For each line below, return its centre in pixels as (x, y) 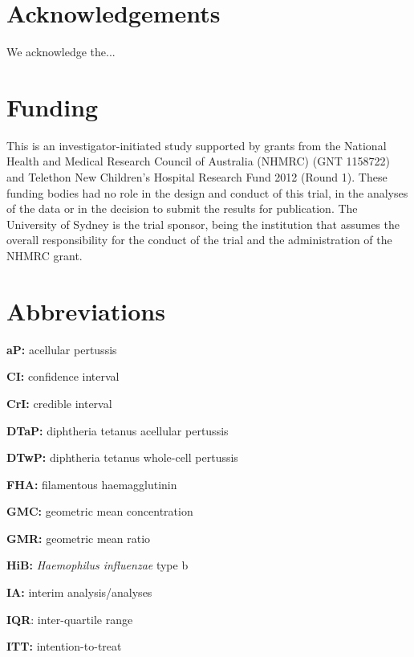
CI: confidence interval (63, 376)
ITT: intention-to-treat (64, 646)
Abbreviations (86, 310)
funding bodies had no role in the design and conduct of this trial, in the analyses (207, 192)
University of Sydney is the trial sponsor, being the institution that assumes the (203, 224)
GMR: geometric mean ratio (79, 538)
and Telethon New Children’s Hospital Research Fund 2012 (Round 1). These (197, 177)
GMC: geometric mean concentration (100, 511)
